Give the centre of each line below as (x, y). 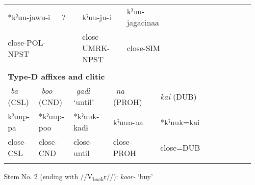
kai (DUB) (178, 96)
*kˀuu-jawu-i (29, 17)
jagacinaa (143, 22)
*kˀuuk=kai (180, 122)
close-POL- (27, 42)
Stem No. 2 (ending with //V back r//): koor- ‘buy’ (78, 177)
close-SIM (143, 48)
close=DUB (180, 147)
